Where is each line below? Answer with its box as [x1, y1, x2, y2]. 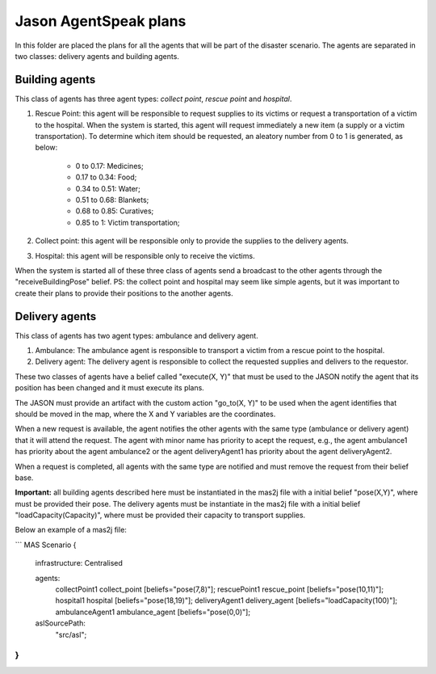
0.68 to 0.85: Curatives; [75, 206, 154, 216]
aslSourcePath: [35, 618, 86, 628]
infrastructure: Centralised [35, 558, 123, 568]
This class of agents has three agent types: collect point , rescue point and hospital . [15, 94, 292, 103]
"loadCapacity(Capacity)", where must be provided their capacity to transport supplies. [15, 510, 306, 520]
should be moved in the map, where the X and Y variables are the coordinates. [15, 409, 276, 419]
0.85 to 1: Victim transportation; [75, 217, 180, 227]
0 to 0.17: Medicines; [75, 161, 145, 171]
